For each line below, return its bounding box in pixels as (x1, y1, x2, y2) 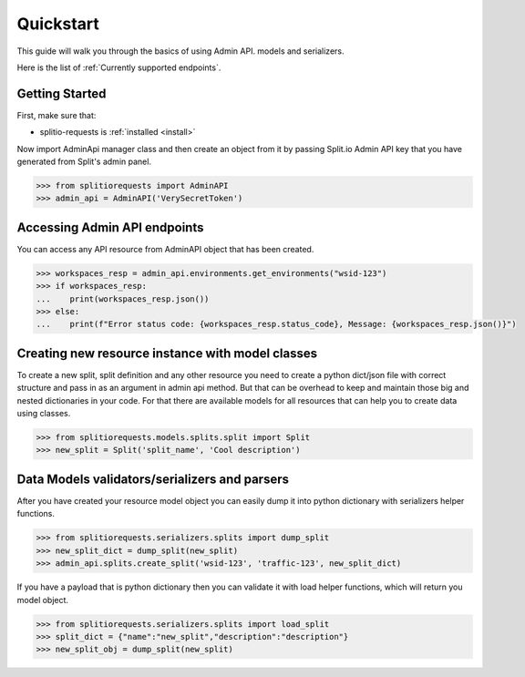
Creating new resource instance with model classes (16, 345, 318, 361)
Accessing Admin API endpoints (16, 220, 204, 235)
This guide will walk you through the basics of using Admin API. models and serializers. (16, 46, 345, 56)
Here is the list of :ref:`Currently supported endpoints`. (16, 62, 221, 73)
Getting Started (16, 86, 107, 101)
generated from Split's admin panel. (16, 156, 152, 168)
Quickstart (16, 14, 100, 34)
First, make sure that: (16, 109, 97, 120)
